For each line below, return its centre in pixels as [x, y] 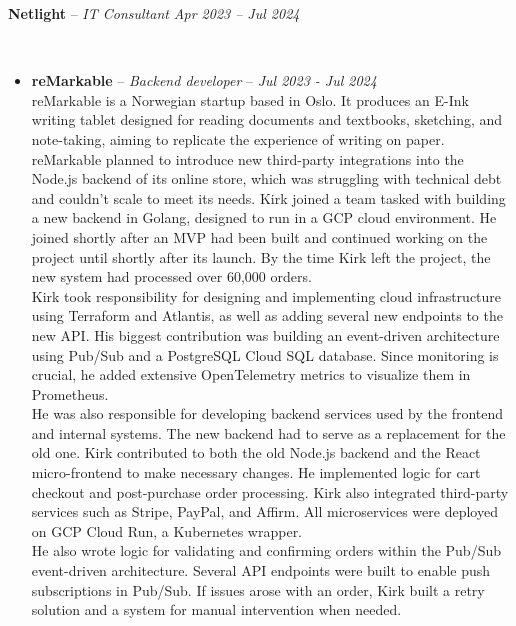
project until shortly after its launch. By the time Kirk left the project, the [261, 256]
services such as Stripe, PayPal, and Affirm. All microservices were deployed [264, 511]
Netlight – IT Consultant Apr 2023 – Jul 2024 [154, 13]
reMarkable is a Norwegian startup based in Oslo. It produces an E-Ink [250, 99]
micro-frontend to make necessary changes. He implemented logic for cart [256, 472]
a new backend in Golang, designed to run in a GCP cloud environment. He [264, 217]
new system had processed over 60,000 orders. [171, 276]
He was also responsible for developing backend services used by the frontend [267, 413]
